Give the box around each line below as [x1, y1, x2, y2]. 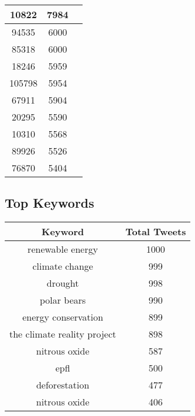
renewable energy [28, 242, 98, 256]
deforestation [36, 378, 90, 392]
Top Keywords [5, 194, 94, 212]
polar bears [39, 293, 86, 307]
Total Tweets [125, 225, 186, 239]
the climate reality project [9, 327, 117, 341]
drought [46, 276, 79, 290]
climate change [32, 259, 93, 273]
